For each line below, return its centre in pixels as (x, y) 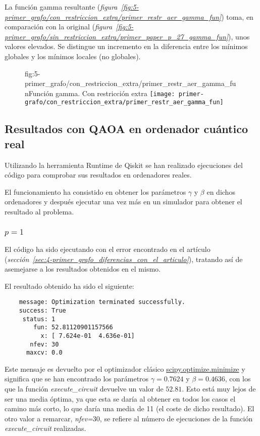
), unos (239, 36)
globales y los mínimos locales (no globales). (73, 56)
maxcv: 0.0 (44, 353)
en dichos (221, 191)
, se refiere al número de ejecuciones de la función (176, 418)
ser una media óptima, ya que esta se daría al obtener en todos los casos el (120, 398)
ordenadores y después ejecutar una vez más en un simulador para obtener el (123, 202)
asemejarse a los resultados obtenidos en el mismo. (83, 269)
